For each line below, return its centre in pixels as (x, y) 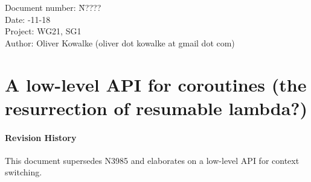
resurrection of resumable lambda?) (156, 108)
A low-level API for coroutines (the (156, 84)
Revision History (41, 137)
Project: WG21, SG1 (43, 31)
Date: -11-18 (28, 19)
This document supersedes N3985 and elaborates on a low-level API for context (152, 160)
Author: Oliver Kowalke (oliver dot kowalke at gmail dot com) (120, 42)
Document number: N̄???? (53, 7)
